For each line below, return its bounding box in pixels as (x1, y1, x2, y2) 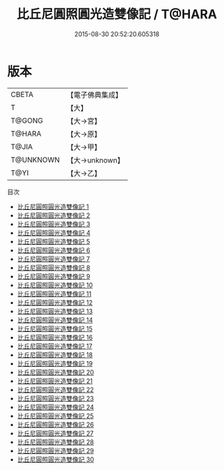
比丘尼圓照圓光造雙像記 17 (17, 342, 93, 350)
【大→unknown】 (66, 155, 125, 165)
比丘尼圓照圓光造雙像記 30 (17, 455, 95, 464)
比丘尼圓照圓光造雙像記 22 (17, 385, 94, 394)
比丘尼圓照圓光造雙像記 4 (17, 228, 90, 237)
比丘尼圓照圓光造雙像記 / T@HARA (16, 6, 218, 22)
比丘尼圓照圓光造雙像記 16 (17, 333, 93, 342)
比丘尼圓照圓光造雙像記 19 (17, 359, 93, 367)
